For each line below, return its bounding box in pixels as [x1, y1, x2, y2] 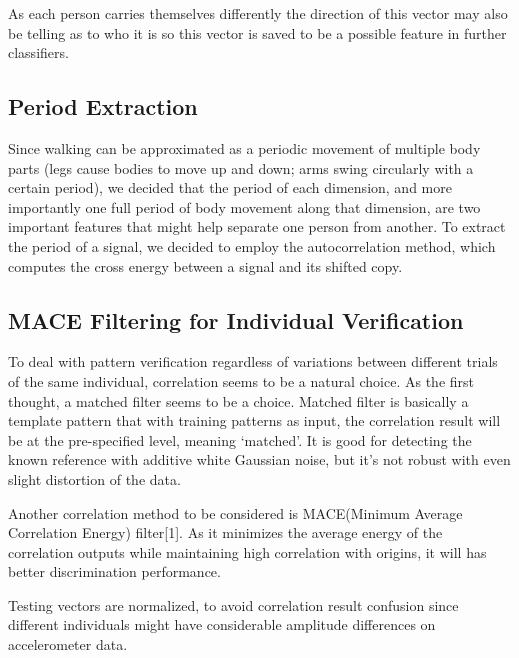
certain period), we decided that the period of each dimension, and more [8, 177, 452, 198]
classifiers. [8, 42, 69, 63]
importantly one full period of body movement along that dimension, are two [8, 196, 481, 217]
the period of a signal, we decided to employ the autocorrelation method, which [8, 235, 496, 256]
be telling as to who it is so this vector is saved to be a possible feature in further [8, 22, 507, 43]
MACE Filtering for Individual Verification [8, 304, 464, 335]
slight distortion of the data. [8, 468, 181, 489]
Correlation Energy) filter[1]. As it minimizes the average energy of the [8, 522, 443, 543]
